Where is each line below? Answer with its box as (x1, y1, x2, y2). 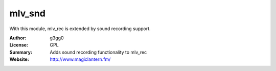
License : (9, 42, 28, 48)
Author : (9, 35, 27, 41)
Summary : (9, 49, 33, 55)
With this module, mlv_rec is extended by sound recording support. (9, 26, 151, 32)
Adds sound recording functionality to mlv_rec (50, 49, 147, 55)
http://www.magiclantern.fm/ (50, 56, 111, 62)
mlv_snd (9, 8, 46, 19)
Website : (9, 56, 29, 62)
